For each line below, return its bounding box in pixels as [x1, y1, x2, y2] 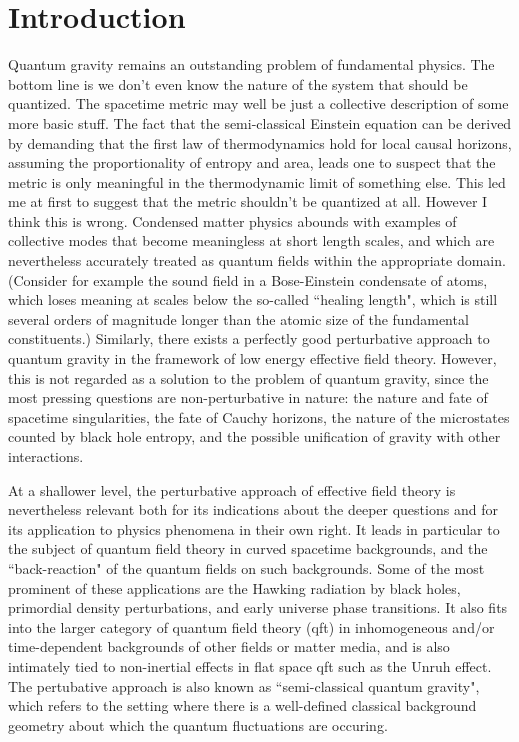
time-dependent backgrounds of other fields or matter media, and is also [8, 636, 450, 657]
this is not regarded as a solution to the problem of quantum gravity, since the [8, 367, 489, 388]
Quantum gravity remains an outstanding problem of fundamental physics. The [8, 54, 495, 75]
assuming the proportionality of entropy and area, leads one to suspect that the [8, 152, 496, 173]
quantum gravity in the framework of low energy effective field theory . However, [8, 348, 497, 369]
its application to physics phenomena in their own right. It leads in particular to [8, 518, 500, 539]
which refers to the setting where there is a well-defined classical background [8, 695, 477, 716]
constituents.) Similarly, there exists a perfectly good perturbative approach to [8, 328, 490, 349]
